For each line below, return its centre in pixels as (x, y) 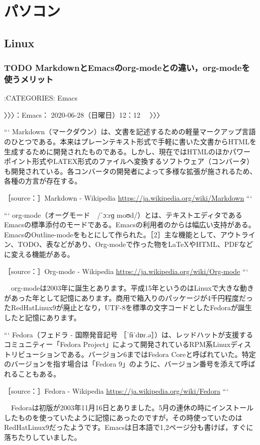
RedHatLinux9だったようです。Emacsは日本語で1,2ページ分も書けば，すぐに (129, 427)
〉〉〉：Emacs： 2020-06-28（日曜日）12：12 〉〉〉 (84, 114)
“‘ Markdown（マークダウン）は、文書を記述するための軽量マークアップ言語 (130, 131)
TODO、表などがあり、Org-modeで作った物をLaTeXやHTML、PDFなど (136, 244)
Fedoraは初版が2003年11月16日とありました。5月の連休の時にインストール (132, 408)
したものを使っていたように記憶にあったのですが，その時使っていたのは (123, 417)
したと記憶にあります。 (42, 317)
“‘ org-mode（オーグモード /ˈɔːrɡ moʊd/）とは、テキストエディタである (123, 214)
